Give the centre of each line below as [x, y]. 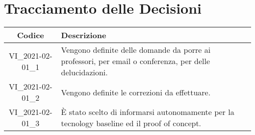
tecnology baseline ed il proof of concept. [131, 123]
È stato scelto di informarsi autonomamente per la [148, 112]
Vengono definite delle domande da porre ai [136, 50]
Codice [30, 35]
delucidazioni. [84, 72]
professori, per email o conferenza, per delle [136, 61]
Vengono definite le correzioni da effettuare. [136, 92]
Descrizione [84, 35]
